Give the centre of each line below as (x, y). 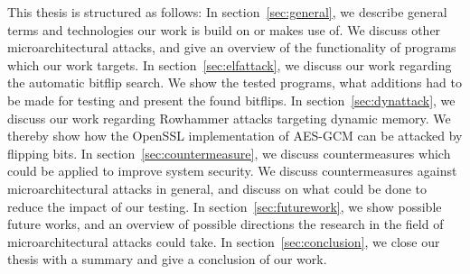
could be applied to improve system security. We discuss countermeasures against (232, 171)
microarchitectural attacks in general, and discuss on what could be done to (217, 188)
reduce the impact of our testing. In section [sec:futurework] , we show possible (225, 206)
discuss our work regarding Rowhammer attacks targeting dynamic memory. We (229, 118)
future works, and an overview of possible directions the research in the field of (226, 224)
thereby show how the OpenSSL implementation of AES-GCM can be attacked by (235, 136)
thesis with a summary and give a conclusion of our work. (167, 259)
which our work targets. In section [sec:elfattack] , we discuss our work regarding (230, 64)
